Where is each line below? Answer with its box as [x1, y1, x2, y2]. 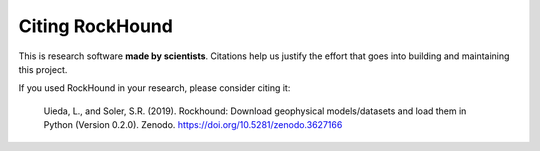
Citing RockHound [18, 15, 174, 37]
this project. [18, 63, 68, 75]
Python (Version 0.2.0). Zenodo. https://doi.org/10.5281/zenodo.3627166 [43, 119, 343, 131]
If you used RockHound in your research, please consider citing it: [18, 82, 291, 94]
